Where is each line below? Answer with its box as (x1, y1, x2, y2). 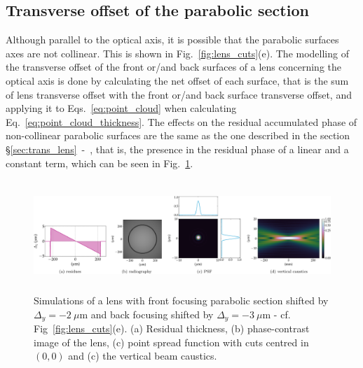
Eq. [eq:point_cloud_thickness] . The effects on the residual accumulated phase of (6, 114, 357, 129)
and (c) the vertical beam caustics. (68, 348, 217, 363)
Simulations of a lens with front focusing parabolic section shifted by (34, 293, 329, 308)
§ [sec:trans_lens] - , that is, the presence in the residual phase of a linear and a (6, 141, 349, 156)
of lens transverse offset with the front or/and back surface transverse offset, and (6, 87, 352, 101)
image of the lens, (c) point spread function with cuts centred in (34, 334, 309, 349)
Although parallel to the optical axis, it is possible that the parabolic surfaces (6, 32, 339, 47)
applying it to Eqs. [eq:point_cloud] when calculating (6, 101, 237, 115)
